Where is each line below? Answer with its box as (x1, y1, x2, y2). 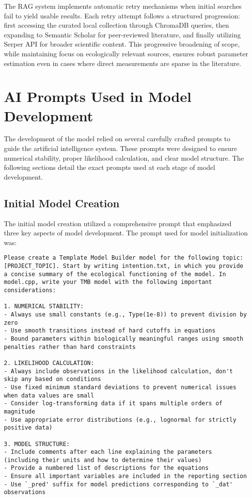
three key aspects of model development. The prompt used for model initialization (4, 228, 248, 238)
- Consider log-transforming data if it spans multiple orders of (4, 400, 223, 407)
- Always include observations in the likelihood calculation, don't (4, 367, 233, 375)
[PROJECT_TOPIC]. (4, 263, 60, 270)
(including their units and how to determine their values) (4, 456, 202, 464)
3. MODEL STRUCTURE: (4, 440, 70, 448)
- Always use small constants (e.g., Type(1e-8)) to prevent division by (4, 311, 247, 318)
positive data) (4, 424, 53, 432)
